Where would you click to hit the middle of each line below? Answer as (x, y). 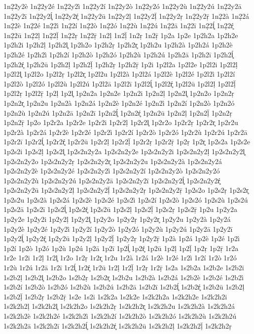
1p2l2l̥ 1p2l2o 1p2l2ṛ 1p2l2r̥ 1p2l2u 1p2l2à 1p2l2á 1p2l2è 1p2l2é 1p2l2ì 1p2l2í (119, 74)
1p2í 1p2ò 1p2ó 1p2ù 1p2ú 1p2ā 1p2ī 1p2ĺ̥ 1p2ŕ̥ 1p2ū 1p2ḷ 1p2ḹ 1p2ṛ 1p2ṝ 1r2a (121, 248)
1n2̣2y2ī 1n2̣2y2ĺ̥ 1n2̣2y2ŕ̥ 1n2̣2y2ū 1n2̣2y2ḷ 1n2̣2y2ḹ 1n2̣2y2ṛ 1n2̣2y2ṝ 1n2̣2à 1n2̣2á (126, 16)
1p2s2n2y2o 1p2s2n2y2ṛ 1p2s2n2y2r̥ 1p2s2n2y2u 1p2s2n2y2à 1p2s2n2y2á (113, 161)
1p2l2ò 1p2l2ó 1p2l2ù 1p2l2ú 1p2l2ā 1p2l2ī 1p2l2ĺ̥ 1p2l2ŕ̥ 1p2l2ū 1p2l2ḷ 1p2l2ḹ (120, 83)
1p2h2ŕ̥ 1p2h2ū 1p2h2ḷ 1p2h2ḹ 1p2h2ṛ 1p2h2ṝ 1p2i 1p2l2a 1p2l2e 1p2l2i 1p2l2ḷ (121, 64)
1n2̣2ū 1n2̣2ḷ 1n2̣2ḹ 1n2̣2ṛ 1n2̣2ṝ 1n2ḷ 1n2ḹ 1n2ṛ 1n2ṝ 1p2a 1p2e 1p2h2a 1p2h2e (121, 35)
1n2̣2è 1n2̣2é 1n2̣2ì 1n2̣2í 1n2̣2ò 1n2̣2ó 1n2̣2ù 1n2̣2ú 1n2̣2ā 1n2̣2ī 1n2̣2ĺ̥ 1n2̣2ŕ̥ (118, 25)
